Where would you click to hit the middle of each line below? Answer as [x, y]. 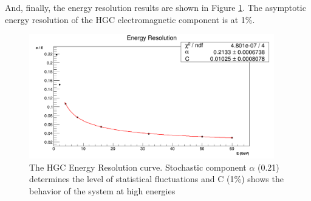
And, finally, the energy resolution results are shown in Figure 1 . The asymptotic [155, 7]
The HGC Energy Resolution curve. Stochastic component [138, 167]
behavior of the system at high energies [102, 190]
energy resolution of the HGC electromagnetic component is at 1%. [130, 19]
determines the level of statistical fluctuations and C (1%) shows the [156, 179]
